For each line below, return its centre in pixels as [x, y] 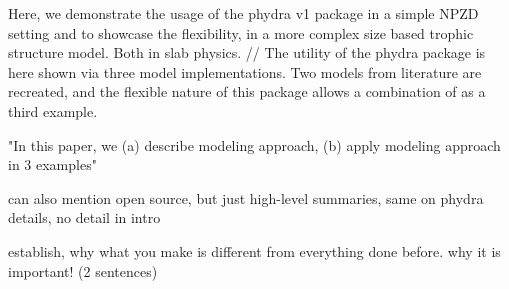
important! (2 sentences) [83, 270]
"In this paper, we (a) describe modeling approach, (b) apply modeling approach [254, 144]
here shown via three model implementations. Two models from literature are [245, 71]
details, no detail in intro [84, 217]
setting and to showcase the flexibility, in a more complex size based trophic [241, 32]
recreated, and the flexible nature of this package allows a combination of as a [247, 91]
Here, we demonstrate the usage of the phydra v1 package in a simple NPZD [243, 13]
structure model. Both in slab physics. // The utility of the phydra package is [247, 52]
